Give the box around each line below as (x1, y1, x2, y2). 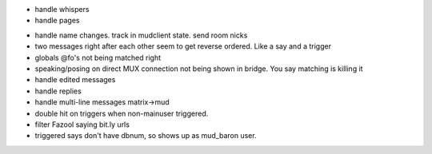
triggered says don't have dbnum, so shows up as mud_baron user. (34, 131, 257, 140)
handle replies (34, 86, 82, 96)
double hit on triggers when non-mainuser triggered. (34, 109, 209, 118)
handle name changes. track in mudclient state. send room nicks (34, 30, 248, 40)
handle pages (34, 16, 80, 26)
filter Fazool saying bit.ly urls (34, 120, 130, 129)
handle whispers (34, 5, 90, 14)
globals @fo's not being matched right (34, 53, 162, 62)
